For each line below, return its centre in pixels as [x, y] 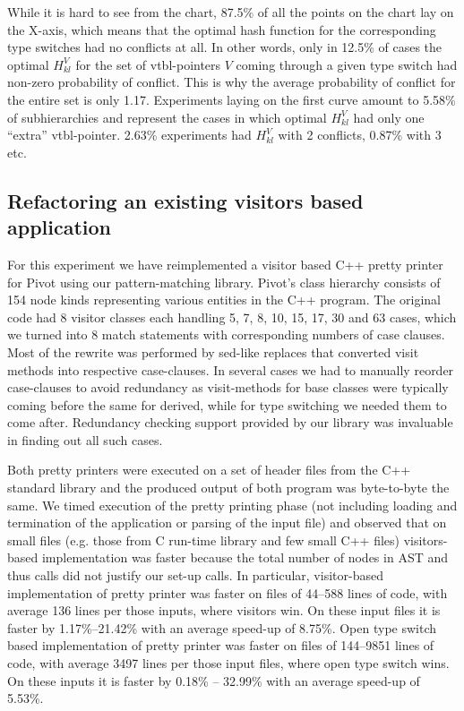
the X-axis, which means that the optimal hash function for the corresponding [222, 29]
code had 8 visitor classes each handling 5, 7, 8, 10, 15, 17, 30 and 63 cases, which [232, 317]
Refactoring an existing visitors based [185, 200]
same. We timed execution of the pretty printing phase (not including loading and [232, 505]
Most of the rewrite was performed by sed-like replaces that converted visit [213, 351]
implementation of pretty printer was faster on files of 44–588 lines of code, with [228, 592]
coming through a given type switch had [347, 64]
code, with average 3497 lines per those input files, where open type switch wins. [228, 663]
